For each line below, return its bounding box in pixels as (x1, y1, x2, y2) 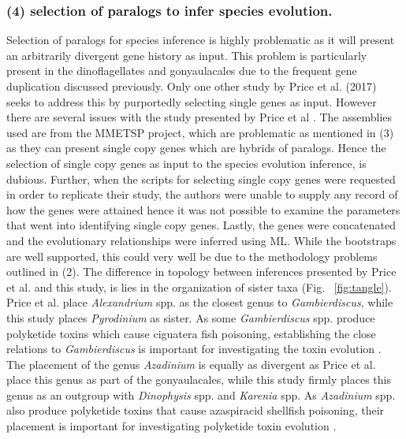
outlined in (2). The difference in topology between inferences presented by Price (6, 263, 397, 280)
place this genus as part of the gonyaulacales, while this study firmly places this (6, 371, 391, 388)
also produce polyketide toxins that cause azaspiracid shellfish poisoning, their (6, 402, 385, 419)
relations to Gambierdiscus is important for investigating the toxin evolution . (6, 340, 382, 357)
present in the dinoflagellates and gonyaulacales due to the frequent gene (6, 62, 357, 79)
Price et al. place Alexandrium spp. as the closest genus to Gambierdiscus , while (6, 294, 393, 311)
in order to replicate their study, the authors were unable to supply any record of (6, 186, 398, 203)
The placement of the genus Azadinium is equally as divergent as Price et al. (6, 355, 376, 372)
